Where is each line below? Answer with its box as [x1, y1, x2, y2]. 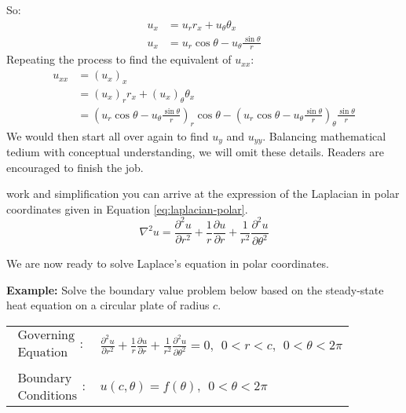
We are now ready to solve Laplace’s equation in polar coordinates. [6, 255, 329, 272]
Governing [17, 329, 75, 342]
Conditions [17, 389, 78, 403]
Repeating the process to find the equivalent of [6, 51, 232, 68]
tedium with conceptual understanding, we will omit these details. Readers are [6, 143, 384, 159]
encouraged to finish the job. [6, 159, 144, 175]
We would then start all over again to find [6, 127, 209, 144]
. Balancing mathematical [262, 127, 386, 144]
